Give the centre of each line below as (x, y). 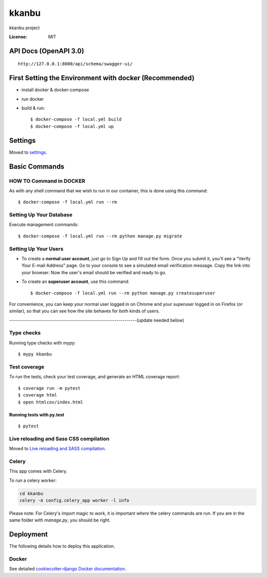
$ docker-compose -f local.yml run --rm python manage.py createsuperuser (123, 293)
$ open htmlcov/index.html (51, 402)
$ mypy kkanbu (35, 354)
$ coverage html (38, 395)
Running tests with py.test (37, 414)
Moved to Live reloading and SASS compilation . (58, 449)
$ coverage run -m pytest (49, 388)
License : (18, 37)
